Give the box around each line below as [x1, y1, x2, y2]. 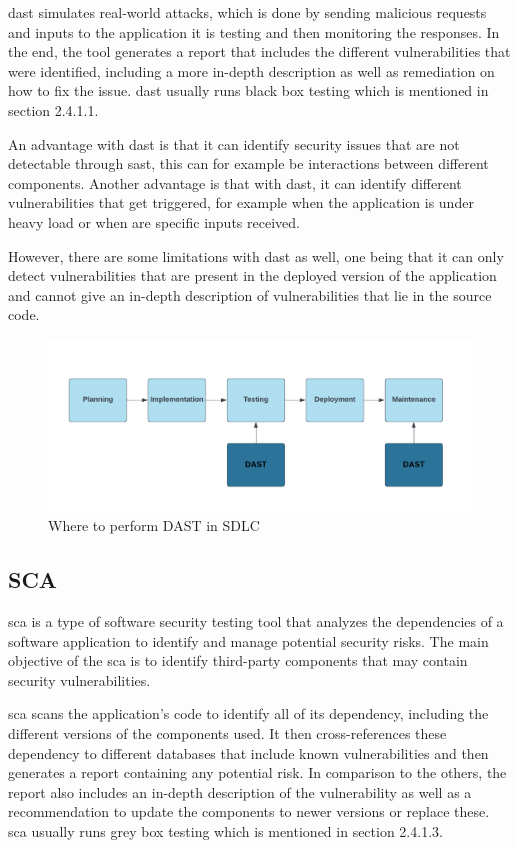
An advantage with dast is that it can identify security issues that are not [8, 133, 460, 154]
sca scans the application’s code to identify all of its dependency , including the [8, 703, 489, 724]
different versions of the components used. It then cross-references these [8, 722, 447, 743]
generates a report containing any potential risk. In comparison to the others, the [8, 762, 507, 783]
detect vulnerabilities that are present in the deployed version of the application [8, 265, 497, 286]
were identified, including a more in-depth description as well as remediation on [8, 60, 495, 81]
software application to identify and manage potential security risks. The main [8, 630, 489, 651]
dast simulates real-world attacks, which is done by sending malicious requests [8, 2, 487, 22]
